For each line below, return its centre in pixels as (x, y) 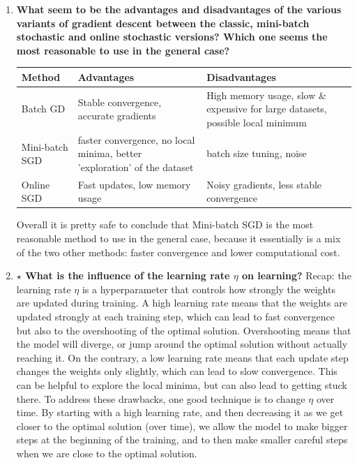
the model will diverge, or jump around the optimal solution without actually (182, 344)
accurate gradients (117, 116)
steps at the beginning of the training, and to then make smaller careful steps (182, 440)
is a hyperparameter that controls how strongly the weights (208, 289)
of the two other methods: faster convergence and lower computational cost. (178, 252)
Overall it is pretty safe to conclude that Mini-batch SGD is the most (165, 224)
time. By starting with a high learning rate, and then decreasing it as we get (180, 412)
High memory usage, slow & (266, 95)
